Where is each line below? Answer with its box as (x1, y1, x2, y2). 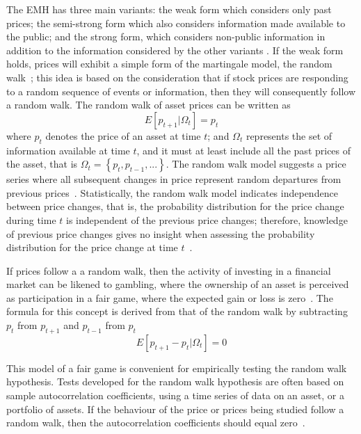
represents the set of (246, 128, 332, 143)
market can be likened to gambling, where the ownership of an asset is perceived (6, 277, 349, 291)
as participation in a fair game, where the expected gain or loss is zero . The (6, 290, 333, 305)
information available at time (6, 143, 130, 157)
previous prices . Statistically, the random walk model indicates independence (6, 185, 338, 200)
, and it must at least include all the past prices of (136, 143, 351, 157)
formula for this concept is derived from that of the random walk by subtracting (6, 304, 348, 319)
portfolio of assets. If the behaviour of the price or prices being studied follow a (6, 401, 344, 416)
